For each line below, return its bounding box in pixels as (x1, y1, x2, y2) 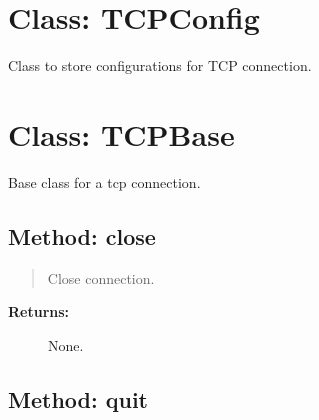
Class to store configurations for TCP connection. (8, 55, 312, 76)
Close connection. (47, 267, 155, 288)
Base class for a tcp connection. (8, 171, 201, 192)
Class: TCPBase (8, 113, 235, 154)
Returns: (8, 301, 70, 322)
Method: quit (8, 383, 148, 414)
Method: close (8, 220, 156, 251)
